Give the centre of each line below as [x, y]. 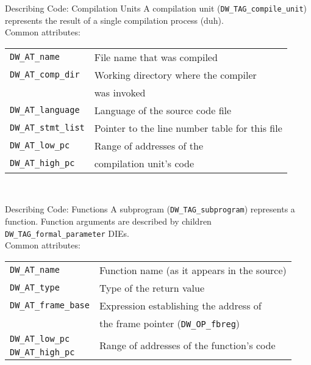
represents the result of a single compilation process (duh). [114, 20]
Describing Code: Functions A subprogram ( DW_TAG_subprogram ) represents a [150, 209]
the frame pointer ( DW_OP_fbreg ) [170, 323]
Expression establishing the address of [180, 305]
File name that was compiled [156, 57]
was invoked [120, 92]
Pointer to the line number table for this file [188, 128]
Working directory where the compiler [175, 74]
